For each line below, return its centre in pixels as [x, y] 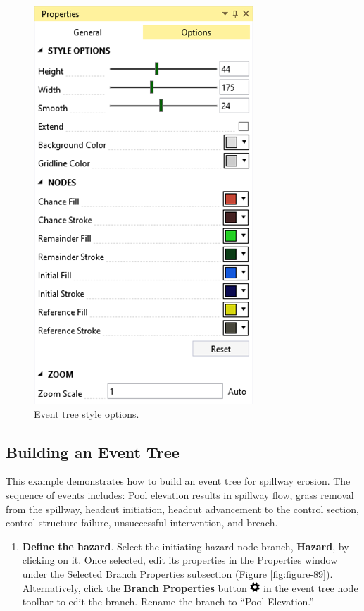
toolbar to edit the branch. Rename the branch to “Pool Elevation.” [168, 601]
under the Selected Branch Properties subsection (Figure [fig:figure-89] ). [177, 573]
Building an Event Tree [93, 451]
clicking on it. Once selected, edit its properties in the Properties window [180, 560]
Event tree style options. [87, 413]
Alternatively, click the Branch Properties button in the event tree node [190, 587]
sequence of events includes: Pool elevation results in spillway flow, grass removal [180, 494]
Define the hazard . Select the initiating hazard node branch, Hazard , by [186, 546]
